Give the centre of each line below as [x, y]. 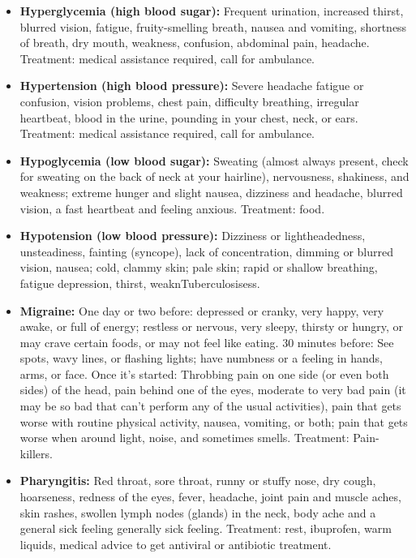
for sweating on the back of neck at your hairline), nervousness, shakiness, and [214, 176]
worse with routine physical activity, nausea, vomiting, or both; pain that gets [214, 421]
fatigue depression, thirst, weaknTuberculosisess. [140, 283]
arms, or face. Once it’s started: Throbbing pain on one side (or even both [204, 373]
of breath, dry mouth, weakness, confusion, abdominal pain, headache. [195, 43]
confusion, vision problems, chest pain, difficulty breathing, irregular [189, 101]
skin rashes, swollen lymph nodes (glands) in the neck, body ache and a [198, 512]
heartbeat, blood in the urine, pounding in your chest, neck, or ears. [189, 117]
